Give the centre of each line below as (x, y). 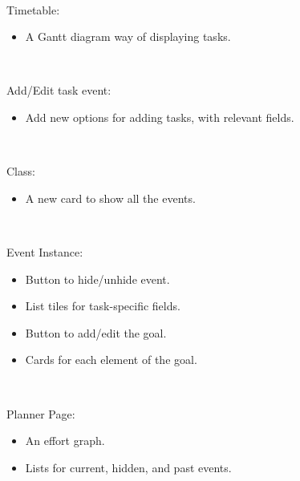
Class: (21, 171)
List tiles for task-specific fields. (103, 306)
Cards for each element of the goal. (111, 360)
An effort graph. (65, 441)
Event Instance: (45, 251)
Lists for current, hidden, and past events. (128, 467)
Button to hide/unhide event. (97, 279)
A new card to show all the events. (110, 198)
